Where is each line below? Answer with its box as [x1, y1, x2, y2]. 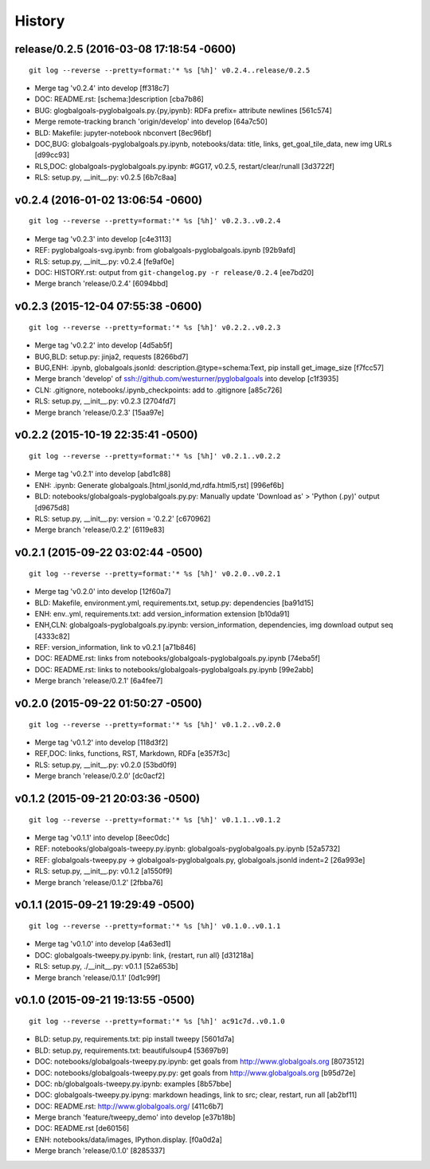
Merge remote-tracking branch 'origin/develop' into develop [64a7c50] [34, 116, 268, 127]
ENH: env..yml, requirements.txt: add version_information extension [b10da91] [34, 608, 290, 618]
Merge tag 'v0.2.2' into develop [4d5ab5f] [34, 340, 173, 350]
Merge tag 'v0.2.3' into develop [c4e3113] [34, 234, 172, 243]
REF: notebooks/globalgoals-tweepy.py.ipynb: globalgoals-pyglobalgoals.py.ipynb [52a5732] [34, 844, 341, 853]
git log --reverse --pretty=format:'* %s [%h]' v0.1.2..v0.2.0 [29, 720, 281, 729]
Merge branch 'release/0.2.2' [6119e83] [34, 525, 165, 534]
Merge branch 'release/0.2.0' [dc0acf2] [34, 771, 165, 781]
